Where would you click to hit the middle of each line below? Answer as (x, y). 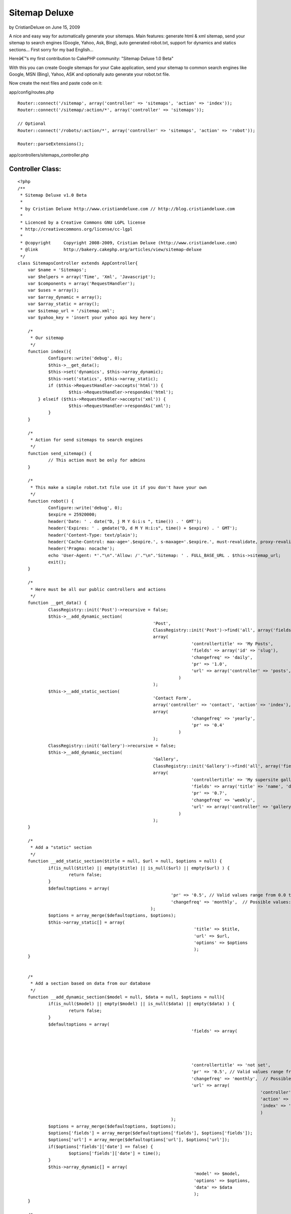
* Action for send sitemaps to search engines (87, 440)
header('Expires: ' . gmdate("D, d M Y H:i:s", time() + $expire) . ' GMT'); (143, 528)
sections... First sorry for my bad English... (51, 50)
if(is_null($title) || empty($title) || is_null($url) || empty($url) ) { (139, 868)
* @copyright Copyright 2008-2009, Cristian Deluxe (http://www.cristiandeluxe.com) (129, 243)
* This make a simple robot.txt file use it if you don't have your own (119, 487)
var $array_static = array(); (63, 304)
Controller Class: (35, 169)
